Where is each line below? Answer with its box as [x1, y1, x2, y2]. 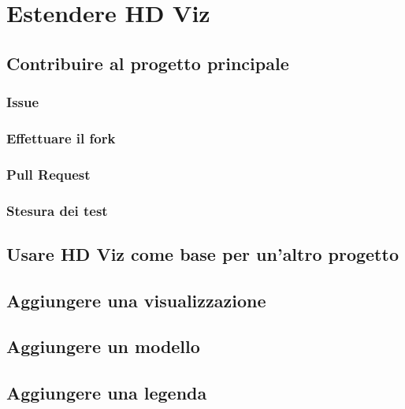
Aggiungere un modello [6, 334, 200, 359]
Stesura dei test [6, 200, 108, 220]
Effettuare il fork [6, 128, 116, 147]
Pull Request [6, 164, 91, 184]
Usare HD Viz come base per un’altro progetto [6, 241, 399, 266]
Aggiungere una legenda [6, 381, 207, 405]
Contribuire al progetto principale [6, 50, 289, 75]
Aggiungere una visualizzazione [6, 288, 266, 312]
